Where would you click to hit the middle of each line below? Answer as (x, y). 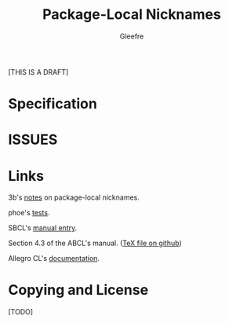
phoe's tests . (29, 213)
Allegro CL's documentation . (54, 259)
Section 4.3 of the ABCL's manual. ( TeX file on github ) (95, 243)
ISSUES (33, 140)
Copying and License (78, 290)
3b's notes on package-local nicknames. (74, 197)
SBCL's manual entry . (43, 228)
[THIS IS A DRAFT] (38, 72)
